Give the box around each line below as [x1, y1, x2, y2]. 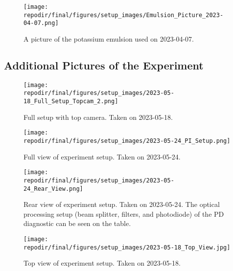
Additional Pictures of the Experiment [4, 57, 204, 72]
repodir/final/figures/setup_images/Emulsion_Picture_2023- [23, 11, 224, 19]
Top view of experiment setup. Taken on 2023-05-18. [23, 258, 181, 268]
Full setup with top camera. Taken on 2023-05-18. [23, 112, 173, 122]
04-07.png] [23, 20, 59, 27]
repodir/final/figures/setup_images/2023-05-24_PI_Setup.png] [23, 137, 231, 144]
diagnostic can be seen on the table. [23, 218, 131, 228]
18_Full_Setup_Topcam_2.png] [23, 98, 118, 105]
